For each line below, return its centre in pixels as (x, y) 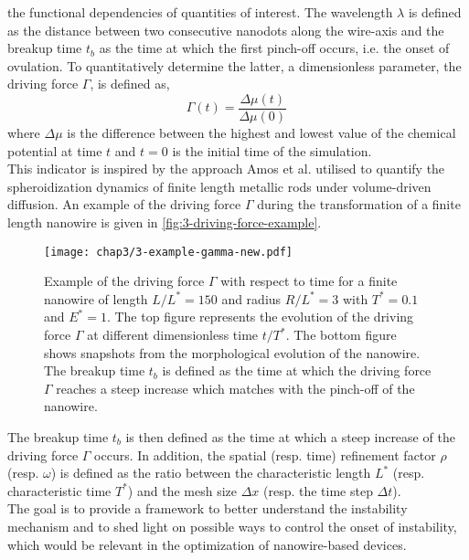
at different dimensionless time (173, 335)
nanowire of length (96, 298)
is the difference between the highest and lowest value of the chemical (261, 133)
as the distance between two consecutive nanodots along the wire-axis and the (226, 30)
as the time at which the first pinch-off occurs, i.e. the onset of (274, 48)
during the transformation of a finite (359, 204)
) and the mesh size (182, 490)
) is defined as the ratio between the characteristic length (211, 473)
